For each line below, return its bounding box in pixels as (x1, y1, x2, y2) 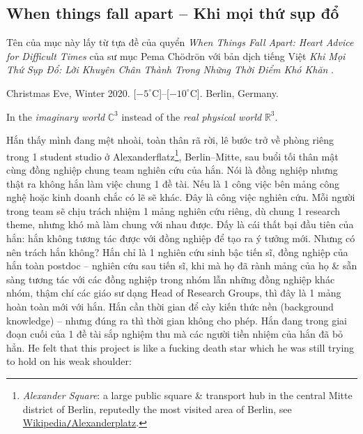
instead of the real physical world (121, 109, 262, 124)
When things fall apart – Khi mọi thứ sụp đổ (6, 2, 339, 24)
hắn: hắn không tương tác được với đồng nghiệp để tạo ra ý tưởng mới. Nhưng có (6, 230, 355, 245)
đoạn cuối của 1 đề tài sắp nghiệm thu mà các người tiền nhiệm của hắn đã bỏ (6, 327, 343, 341)
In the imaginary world (6, 109, 105, 124)
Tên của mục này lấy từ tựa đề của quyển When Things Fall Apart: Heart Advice (6, 35, 354, 50)
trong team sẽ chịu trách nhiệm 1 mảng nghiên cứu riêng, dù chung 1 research (6, 203, 341, 218)
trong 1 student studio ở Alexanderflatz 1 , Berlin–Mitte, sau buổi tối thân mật (6, 147, 339, 163)
